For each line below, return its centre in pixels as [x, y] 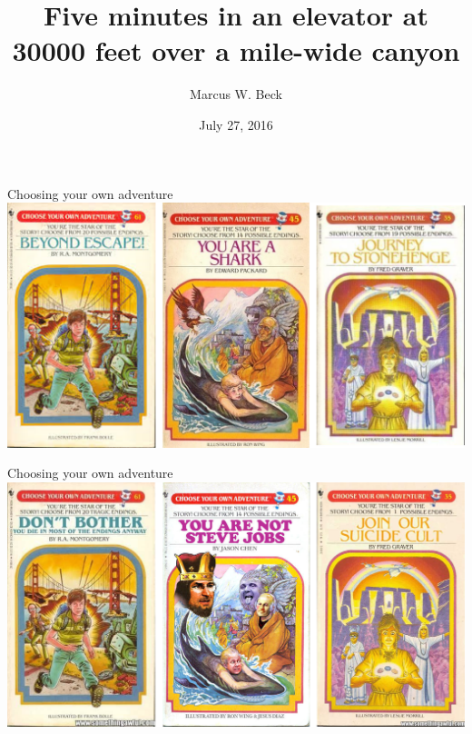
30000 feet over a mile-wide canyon [236, 50]
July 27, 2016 [236, 124]
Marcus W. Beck [236, 94]
